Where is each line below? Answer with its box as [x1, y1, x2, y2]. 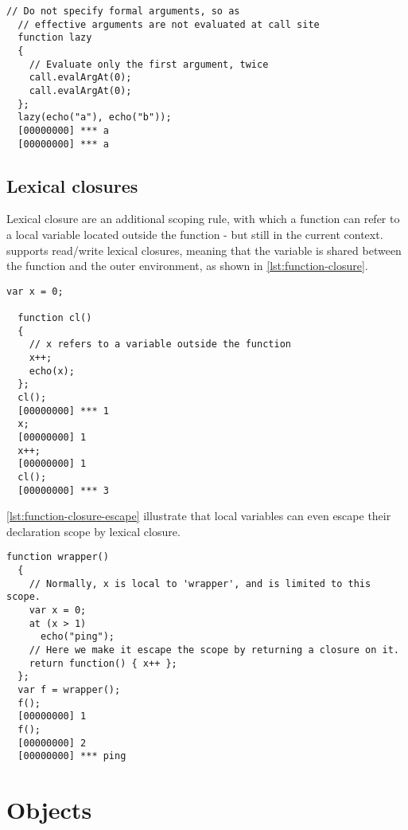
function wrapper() [6, 551, 109, 563]
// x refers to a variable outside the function [29, 339, 291, 350]
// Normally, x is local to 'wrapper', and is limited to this [29, 577, 371, 589]
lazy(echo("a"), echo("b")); [17, 112, 172, 123]
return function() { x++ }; [29, 657, 177, 669]
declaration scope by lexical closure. [6, 523, 181, 539]
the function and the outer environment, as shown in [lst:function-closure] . [6, 257, 368, 274]
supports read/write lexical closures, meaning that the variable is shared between [6, 241, 402, 258]
